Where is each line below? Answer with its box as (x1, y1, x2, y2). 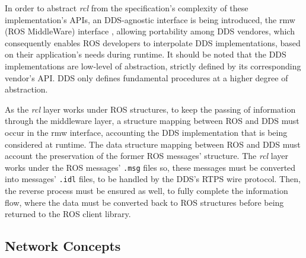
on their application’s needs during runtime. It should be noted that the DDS (5, 48, 286, 60)
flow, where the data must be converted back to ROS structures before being (5, 196, 284, 208)
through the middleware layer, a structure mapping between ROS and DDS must (5, 114, 299, 127)
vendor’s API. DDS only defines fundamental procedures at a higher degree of (5, 71, 288, 84)
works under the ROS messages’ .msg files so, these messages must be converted (5, 161, 296, 173)
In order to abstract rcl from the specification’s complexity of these (5, 2, 248, 14)
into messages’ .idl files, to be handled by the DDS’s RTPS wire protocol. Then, (5, 173, 301, 185)
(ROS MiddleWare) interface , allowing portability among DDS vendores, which (5, 25, 295, 37)
